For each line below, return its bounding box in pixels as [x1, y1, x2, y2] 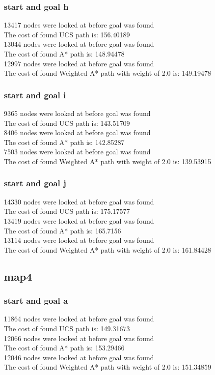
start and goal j [4, 177, 66, 189]
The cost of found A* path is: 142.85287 [4, 137, 125, 147]
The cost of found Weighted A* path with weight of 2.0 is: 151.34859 [4, 362, 212, 372]
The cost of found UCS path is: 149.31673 [4, 323, 130, 333]
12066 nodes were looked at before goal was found [4, 333, 154, 343]
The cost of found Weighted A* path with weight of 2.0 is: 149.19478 [4, 68, 212, 78]
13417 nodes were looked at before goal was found [4, 20, 154, 30]
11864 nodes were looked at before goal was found [4, 314, 154, 324]
